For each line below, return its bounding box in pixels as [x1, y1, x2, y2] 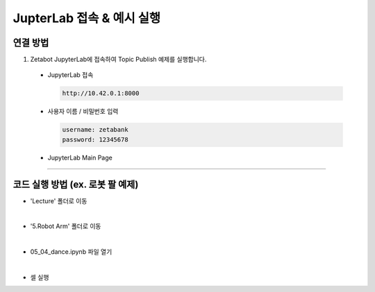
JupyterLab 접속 [47, 71, 94, 79]
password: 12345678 [62, 135, 128, 144]
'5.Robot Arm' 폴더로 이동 [30, 222, 101, 230]
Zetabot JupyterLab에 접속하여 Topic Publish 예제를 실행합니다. [30, 55, 207, 64]
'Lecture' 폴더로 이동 [30, 196, 87, 205]
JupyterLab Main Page [47, 153, 112, 162]
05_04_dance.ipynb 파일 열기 [30, 248, 112, 256]
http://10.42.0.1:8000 [62, 89, 140, 97]
